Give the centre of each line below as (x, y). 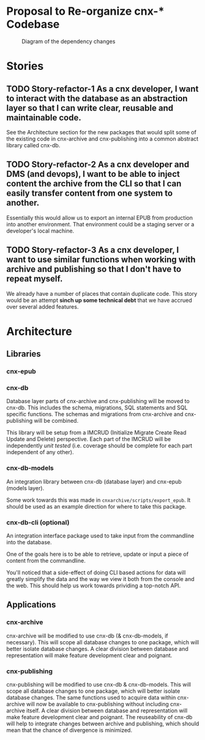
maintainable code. (44, 118)
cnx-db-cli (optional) (38, 522)
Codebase (33, 24)
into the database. (29, 542)
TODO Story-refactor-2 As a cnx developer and (98, 165)
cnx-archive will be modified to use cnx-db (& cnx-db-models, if (87, 636)
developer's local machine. (40, 231)
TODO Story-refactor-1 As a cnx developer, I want (102, 89)
